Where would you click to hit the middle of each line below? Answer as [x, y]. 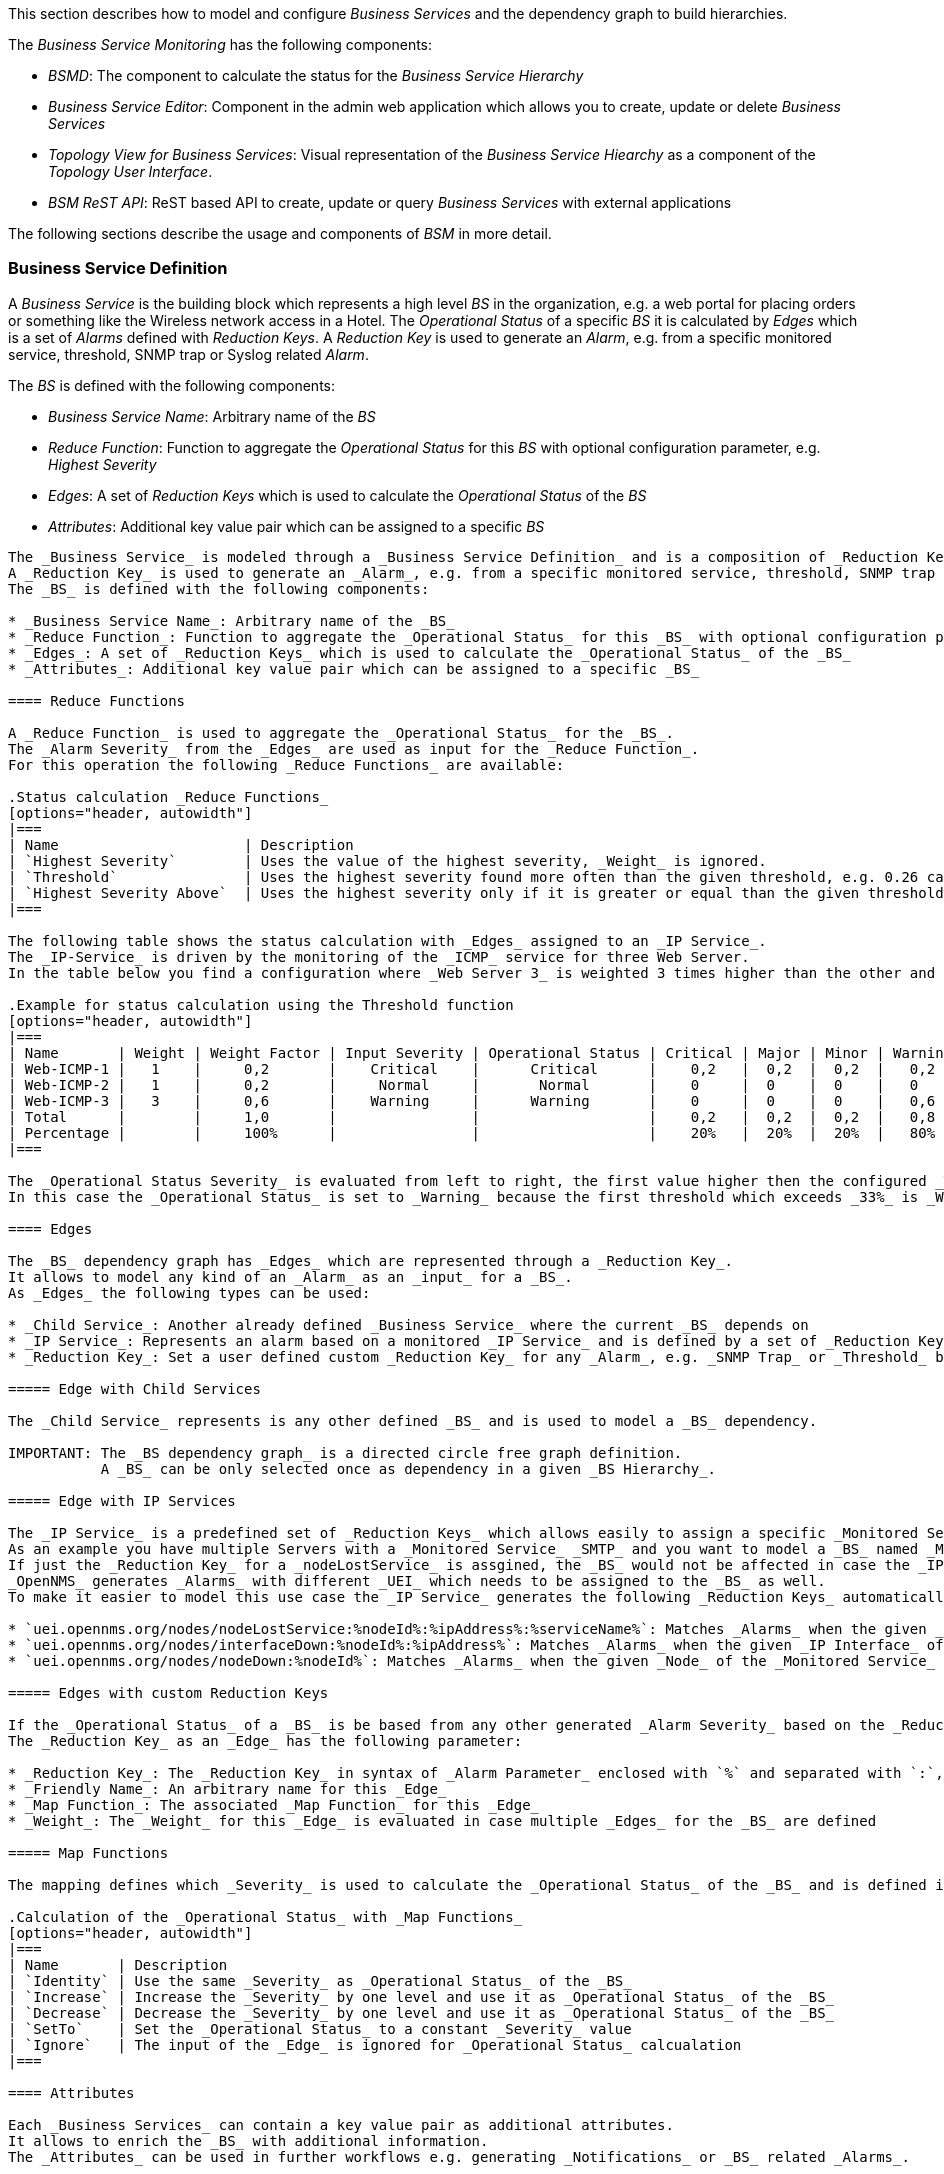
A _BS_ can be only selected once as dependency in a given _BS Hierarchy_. [408, 1468]
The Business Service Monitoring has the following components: [220, 44]
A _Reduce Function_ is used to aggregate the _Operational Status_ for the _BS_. [341, 732]
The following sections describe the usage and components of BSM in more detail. [280, 233]
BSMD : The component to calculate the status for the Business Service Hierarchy [316, 75]
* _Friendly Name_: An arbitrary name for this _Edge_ [227, 1788]
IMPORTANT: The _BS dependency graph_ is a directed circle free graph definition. [345, 1452]
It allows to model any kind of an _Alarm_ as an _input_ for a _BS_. [290, 1276]
